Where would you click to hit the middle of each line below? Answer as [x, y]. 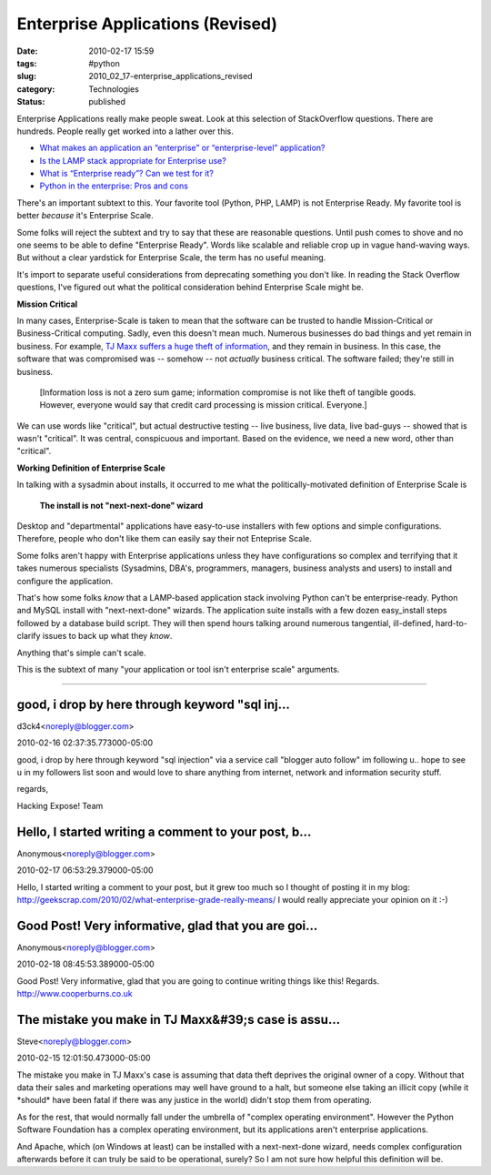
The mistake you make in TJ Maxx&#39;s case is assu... [179, 1019]
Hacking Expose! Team [60, 805]
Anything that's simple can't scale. [81, 653]
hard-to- [451, 623]
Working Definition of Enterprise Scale [91, 468]
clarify [29, 636]
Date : [27, 51]
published [107, 102]
